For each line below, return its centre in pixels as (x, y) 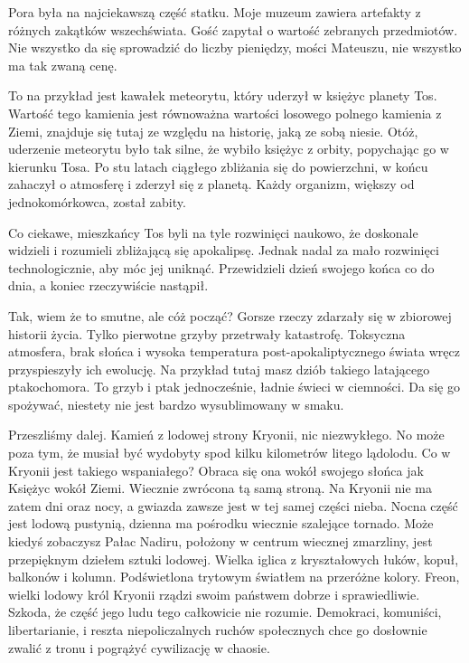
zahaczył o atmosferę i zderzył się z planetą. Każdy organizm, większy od (211, 184)
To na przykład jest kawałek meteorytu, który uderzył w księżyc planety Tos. (223, 95)
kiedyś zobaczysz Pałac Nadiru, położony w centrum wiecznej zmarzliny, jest (220, 541)
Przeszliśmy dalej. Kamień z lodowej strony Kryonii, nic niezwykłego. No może (226, 435)
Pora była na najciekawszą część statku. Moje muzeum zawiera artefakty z (215, 12)
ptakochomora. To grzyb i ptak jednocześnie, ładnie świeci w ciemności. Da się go (234, 387)
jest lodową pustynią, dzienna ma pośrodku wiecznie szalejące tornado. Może (221, 523)
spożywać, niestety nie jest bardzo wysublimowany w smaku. (176, 404)
